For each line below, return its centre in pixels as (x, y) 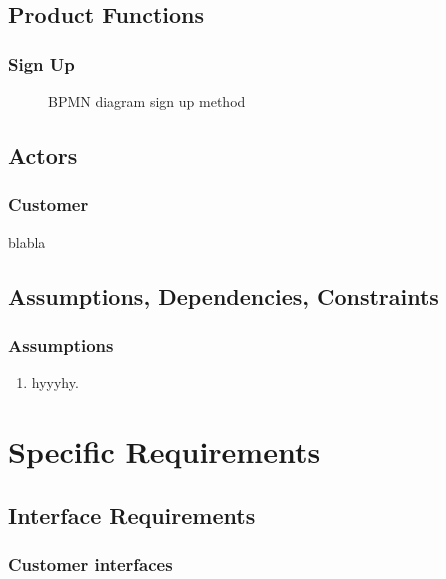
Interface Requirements (132, 514)
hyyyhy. (55, 382)
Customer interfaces (90, 563)
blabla (27, 241)
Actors (43, 154)
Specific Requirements (164, 450)
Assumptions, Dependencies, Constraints (223, 295)
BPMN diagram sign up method (147, 101)
